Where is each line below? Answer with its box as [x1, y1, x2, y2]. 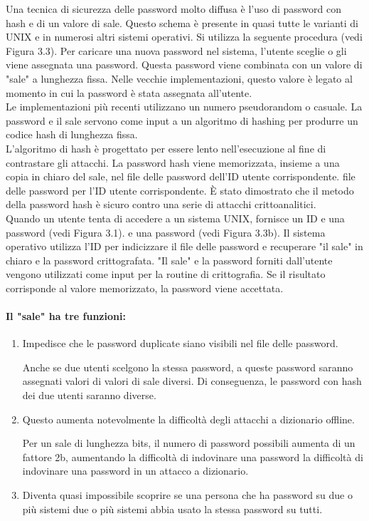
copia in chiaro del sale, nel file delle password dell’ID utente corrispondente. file [6, 169, 355, 184]
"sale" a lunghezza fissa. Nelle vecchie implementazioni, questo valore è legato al [6, 71, 353, 86]
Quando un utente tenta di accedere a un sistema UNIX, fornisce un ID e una [6, 210, 345, 225]
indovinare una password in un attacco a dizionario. [22, 463, 249, 478]
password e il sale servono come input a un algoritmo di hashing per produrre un [6, 113, 358, 128]
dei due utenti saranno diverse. [22, 388, 156, 403]
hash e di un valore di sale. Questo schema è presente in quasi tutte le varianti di [6, 15, 358, 30]
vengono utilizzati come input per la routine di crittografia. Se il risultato [6, 267, 326, 282]
